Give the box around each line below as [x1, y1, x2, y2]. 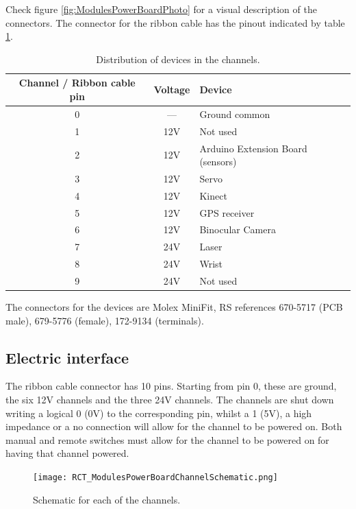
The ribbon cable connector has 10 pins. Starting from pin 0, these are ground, [5, 379, 337, 393]
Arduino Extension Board [199, 141, 307, 155]
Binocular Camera [199, 222, 276, 237]
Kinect [199, 188, 227, 202]
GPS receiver [199, 205, 255, 220]
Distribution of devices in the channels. [96, 51, 260, 66]
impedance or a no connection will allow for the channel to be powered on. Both [5, 419, 342, 434]
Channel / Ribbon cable [18, 75, 136, 90]
